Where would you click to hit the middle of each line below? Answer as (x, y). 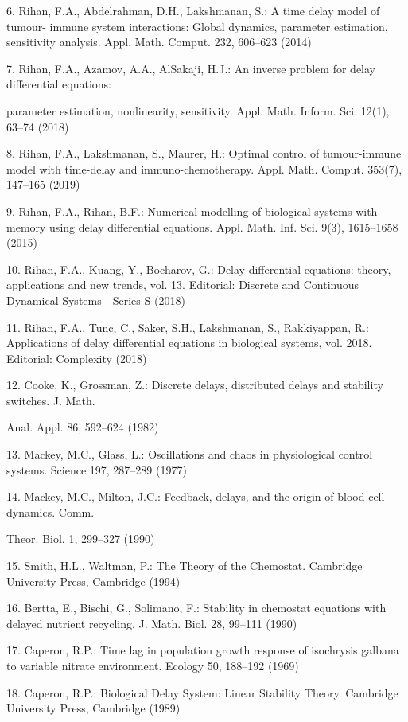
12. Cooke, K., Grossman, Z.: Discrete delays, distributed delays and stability (195, 385)
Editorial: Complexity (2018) (77, 358)
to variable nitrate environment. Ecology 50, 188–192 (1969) (153, 665)
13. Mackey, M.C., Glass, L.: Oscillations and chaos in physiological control (190, 454)
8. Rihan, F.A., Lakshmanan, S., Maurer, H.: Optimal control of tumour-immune (204, 153)
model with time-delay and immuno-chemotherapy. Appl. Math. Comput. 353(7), (204, 168)
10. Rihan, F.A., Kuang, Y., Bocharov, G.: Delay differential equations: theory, (199, 269)
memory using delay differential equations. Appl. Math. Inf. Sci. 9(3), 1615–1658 (202, 226)
